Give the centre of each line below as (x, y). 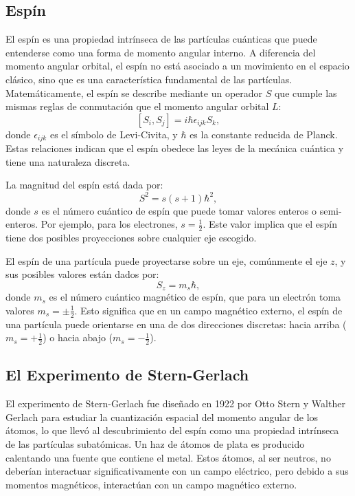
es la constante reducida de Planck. (264, 134)
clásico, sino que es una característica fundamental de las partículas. (149, 79)
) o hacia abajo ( (78, 337)
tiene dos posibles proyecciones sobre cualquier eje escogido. (131, 237)
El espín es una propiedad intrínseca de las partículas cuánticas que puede (161, 39)
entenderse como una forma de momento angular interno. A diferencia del (161, 52)
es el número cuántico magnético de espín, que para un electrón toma (195, 297)
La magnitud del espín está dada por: (84, 185)
